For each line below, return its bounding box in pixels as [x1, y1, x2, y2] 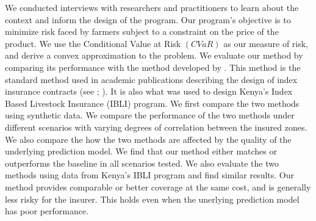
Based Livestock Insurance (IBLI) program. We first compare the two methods [5, 96, 300, 109]
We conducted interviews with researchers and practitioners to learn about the [5, 1, 299, 13]
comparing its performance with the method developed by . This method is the [5, 60, 301, 73]
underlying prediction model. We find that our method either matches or [5, 145, 277, 158]
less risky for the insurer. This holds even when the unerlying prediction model [5, 192, 300, 205]
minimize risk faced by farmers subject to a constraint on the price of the [5, 25, 279, 38]
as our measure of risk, [223, 37, 309, 49]
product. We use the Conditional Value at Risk [5, 37, 181, 49]
